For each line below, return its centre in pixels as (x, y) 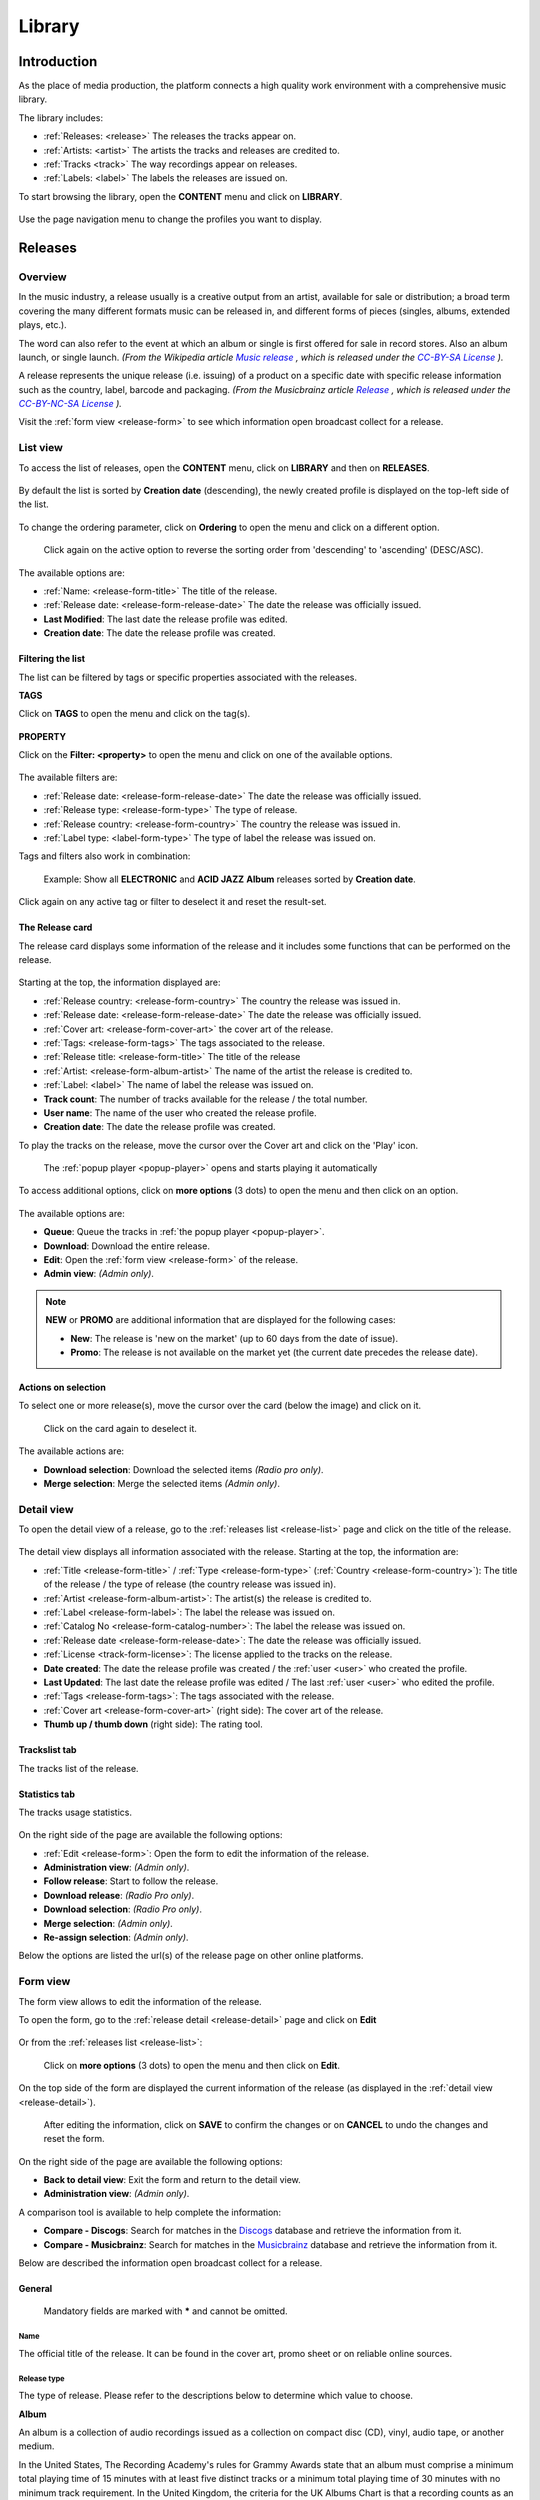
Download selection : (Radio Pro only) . (122, 1909)
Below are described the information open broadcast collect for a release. (170, 2263)
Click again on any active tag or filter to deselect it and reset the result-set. (172, 902)
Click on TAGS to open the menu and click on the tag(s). (134, 714)
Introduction (58, 61)
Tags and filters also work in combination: (104, 856)
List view (41, 448)
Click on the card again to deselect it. (120, 1428)
